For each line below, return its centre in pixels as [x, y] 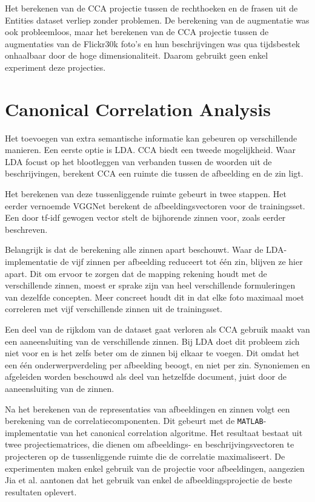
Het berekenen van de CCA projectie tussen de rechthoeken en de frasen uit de [151, 8]
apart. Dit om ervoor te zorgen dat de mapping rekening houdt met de [136, 273]
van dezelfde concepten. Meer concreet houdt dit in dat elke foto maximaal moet [154, 297]
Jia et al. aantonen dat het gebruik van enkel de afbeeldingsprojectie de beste [149, 480]
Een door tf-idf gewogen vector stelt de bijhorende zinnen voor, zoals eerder [145, 217]
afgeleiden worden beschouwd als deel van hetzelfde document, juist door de [146, 376]
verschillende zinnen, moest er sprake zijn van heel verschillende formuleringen [150, 285]
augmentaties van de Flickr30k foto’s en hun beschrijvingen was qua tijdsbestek [153, 43]
